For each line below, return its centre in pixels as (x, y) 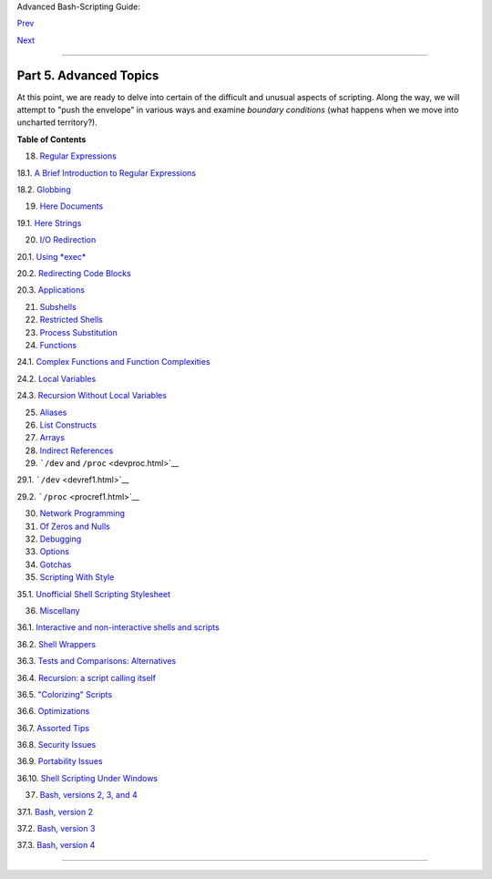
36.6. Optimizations (53, 711)
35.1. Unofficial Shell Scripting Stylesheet (94, 594)
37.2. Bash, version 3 (56, 829)
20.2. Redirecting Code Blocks (74, 273)
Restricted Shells (72, 320)
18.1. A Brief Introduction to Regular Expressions (106, 172)
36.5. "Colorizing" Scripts (65, 694)
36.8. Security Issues (56, 745)
